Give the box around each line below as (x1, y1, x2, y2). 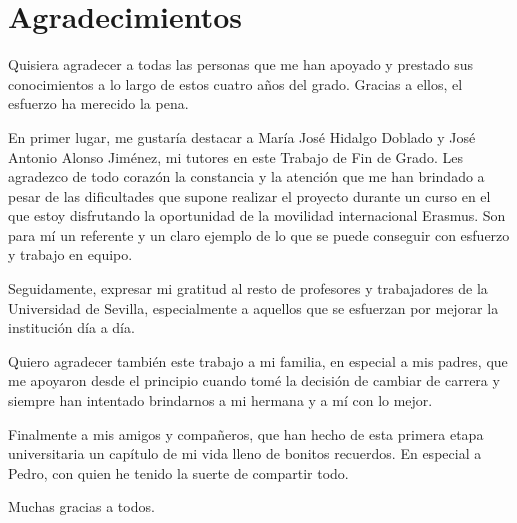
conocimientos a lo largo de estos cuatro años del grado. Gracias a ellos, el (8, 73, 463, 94)
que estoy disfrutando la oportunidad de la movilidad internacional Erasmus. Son (8, 205, 506, 226)
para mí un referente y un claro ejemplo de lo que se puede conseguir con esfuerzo (8, 224, 510, 245)
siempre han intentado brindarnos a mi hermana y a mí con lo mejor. (8, 390, 433, 411)
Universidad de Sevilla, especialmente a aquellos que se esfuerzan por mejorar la (8, 297, 499, 318)
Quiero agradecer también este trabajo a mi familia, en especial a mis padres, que (8, 350, 508, 371)
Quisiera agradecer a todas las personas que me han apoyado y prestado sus (8, 54, 474, 75)
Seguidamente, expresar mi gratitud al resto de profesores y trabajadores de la (8, 278, 488, 299)
